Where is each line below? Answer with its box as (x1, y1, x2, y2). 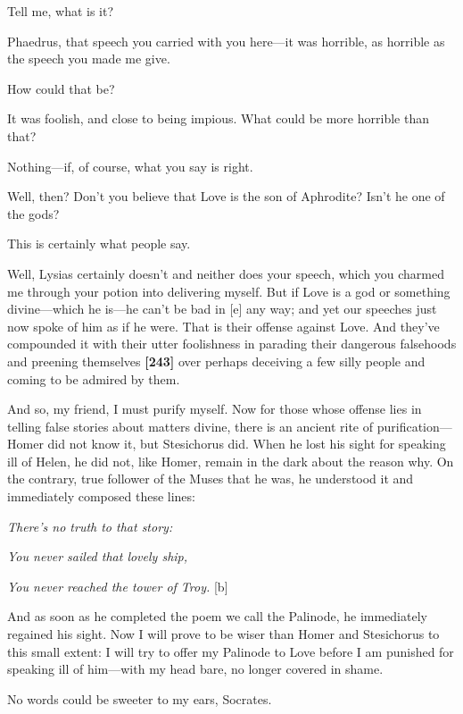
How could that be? (7, 79, 115, 97)
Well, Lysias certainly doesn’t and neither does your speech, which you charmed (7, 264, 444, 282)
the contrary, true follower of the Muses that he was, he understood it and (7, 469, 414, 488)
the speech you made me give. (7, 49, 170, 68)
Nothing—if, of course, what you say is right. (7, 156, 253, 175)
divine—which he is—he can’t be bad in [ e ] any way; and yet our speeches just (7, 299, 437, 318)
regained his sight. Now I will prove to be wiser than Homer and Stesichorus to (7, 625, 440, 643)
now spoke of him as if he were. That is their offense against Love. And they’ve (7, 316, 440, 335)
